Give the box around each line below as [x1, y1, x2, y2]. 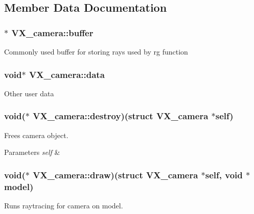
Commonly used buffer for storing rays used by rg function [4, 46, 188, 57]
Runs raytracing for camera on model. [4, 200, 123, 210]
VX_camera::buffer [11, 26, 94, 39]
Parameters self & [4, 147, 60, 157]
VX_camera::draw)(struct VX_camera [33, 168, 198, 181]
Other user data [4, 88, 54, 98]
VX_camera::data [29, 68, 105, 81]
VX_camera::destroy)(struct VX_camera [33, 110, 209, 122]
